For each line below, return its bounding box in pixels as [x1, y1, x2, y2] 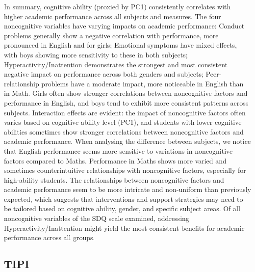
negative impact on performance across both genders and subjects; [4, 69, 204, 79]
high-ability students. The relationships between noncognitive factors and [4, 174, 224, 185]
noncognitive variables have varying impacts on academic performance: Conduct [4, 21, 245, 31]
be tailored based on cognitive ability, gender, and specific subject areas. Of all [4, 203, 240, 214]
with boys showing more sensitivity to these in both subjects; [4, 49, 188, 59]
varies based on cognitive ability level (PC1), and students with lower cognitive [4, 117, 242, 127]
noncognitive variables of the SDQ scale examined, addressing [4, 213, 189, 223]
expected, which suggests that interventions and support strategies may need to [4, 193, 243, 204]
